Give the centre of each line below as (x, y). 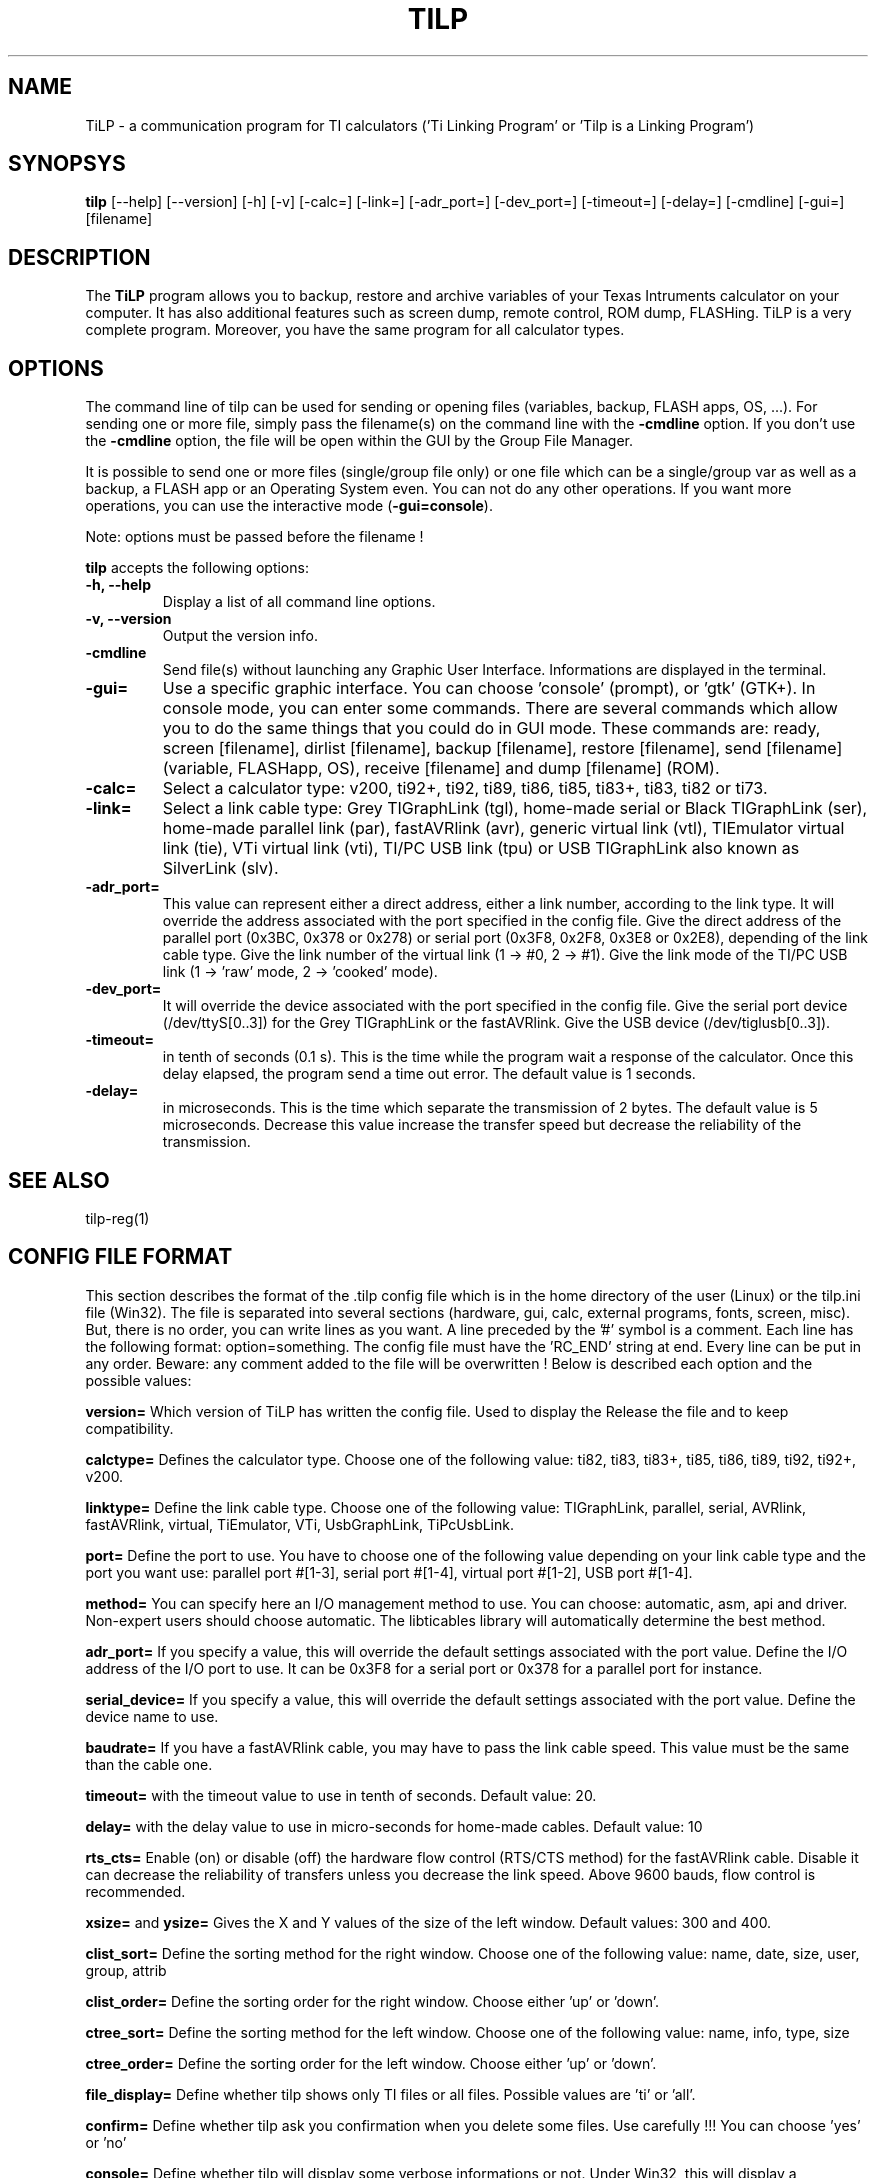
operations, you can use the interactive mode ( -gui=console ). (289, 506)
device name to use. (152, 1716)
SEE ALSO (59, 1180)
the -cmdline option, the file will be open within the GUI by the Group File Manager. (359, 441)
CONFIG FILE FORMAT (120, 1257)
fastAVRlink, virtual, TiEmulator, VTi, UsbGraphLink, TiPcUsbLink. (299, 1524)
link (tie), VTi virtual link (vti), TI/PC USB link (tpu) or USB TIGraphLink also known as (481, 848)
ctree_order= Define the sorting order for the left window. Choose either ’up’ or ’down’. (371, 2063)
